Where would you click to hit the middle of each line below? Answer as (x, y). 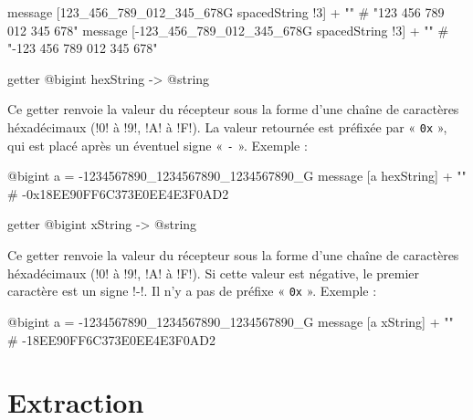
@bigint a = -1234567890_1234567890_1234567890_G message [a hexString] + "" (237, 176)
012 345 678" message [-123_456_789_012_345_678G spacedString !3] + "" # (228, 30)
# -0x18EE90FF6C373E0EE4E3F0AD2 (118, 193)
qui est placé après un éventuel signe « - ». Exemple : (158, 145)
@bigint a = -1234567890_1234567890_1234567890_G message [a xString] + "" (231, 321)
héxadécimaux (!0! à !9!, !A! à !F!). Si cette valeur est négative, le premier (214, 273)
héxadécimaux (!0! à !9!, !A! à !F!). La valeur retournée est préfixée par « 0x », (227, 126)
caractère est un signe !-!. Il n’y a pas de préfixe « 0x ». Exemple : (192, 291)
